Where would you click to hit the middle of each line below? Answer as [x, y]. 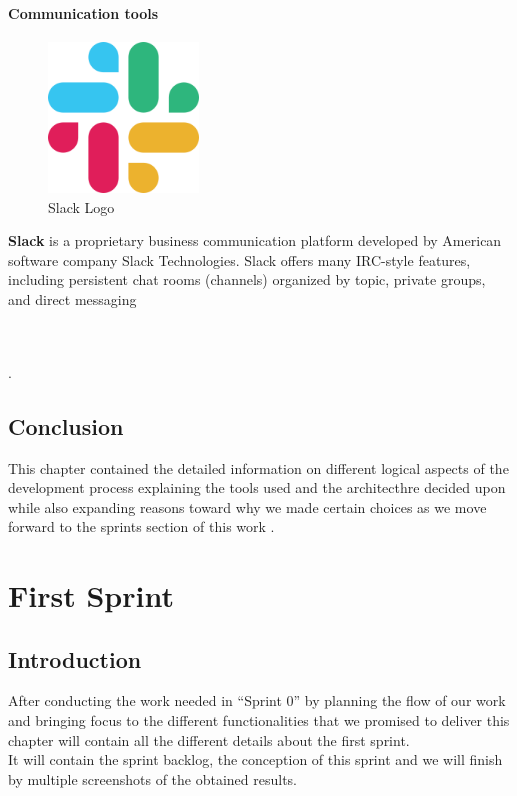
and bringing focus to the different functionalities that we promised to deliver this [259, 720]
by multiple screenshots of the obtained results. [153, 778]
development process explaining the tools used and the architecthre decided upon [257, 487]
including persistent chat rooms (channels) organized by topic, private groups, [247, 279]
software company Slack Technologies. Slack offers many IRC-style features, [239, 259]
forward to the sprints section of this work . [141, 526]
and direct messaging [72, 298]
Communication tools [83, 12]
